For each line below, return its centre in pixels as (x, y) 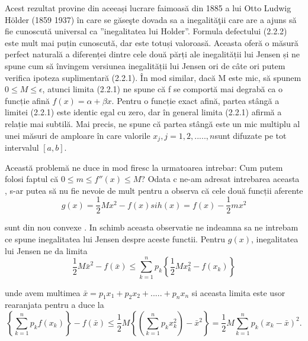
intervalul (22, 147)
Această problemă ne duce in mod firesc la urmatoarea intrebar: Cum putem (144, 167)
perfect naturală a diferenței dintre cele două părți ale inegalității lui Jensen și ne (152, 54)
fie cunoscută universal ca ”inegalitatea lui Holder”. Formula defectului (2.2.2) (146, 31)
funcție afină (27, 100)
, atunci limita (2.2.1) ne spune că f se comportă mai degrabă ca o (163, 89)
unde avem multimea (43, 292)
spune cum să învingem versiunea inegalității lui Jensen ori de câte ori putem (145, 65)
